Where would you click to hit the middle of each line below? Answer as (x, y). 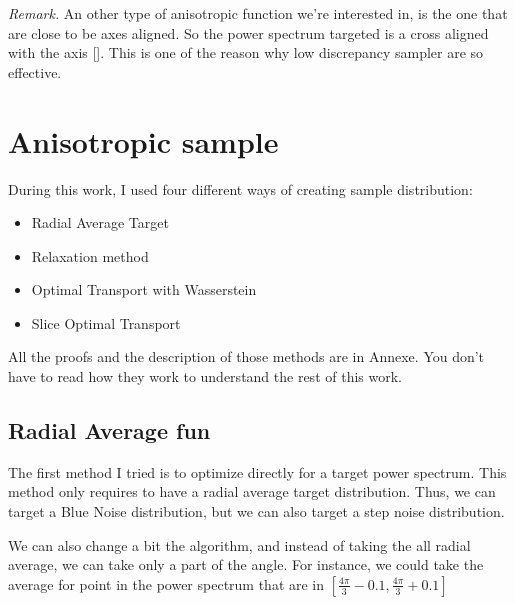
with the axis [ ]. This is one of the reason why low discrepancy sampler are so (246, 52)
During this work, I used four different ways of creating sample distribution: (240, 188)
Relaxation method (90, 255)
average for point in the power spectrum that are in (166, 583)
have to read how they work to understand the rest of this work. (205, 376)
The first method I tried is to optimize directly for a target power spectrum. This (257, 471)
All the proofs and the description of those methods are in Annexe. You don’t (246, 356)
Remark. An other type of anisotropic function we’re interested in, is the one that (258, 13)
